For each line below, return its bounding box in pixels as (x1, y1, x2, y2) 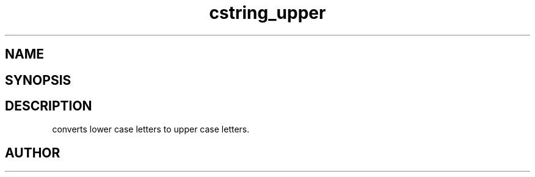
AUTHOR (5, 145, 60, 161)
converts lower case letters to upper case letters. (52, 124, 250, 135)
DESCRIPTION (5, 98, 92, 114)
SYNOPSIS (5, 72, 71, 88)
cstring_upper (209, 2, 326, 23)
